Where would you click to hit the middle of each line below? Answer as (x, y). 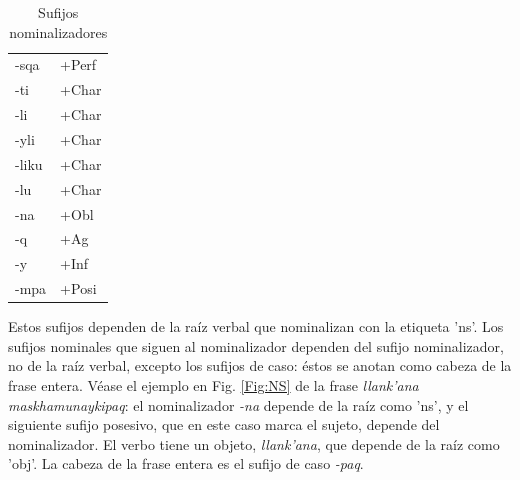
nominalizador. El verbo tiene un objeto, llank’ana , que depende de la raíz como (254, 443)
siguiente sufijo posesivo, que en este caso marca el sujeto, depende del (224, 424)
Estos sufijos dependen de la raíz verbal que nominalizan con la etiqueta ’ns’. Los (256, 326)
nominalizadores (58, 31)
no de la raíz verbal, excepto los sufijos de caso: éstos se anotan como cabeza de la (260, 365)
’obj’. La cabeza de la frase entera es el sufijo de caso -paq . (186, 463)
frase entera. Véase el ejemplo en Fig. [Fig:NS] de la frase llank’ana (213, 384)
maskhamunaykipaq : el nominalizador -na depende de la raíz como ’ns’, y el (238, 404)
